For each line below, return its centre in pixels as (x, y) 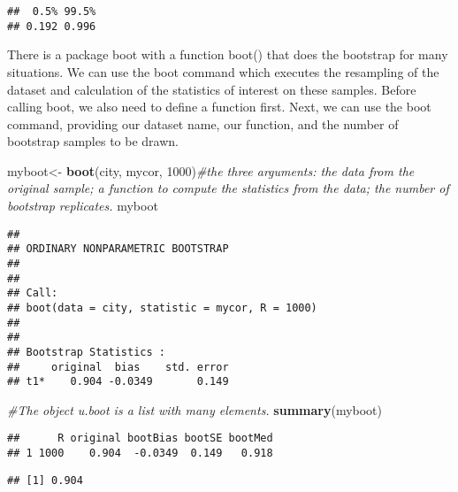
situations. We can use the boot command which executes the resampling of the (223, 71)
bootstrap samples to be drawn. (93, 141)
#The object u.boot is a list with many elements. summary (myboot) (195, 409)
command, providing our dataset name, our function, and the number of (203, 123)
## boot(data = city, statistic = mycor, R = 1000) (162, 307)
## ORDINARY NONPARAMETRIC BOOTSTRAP (118, 249)
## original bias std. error (118, 367)
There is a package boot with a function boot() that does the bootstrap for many (228, 54)
